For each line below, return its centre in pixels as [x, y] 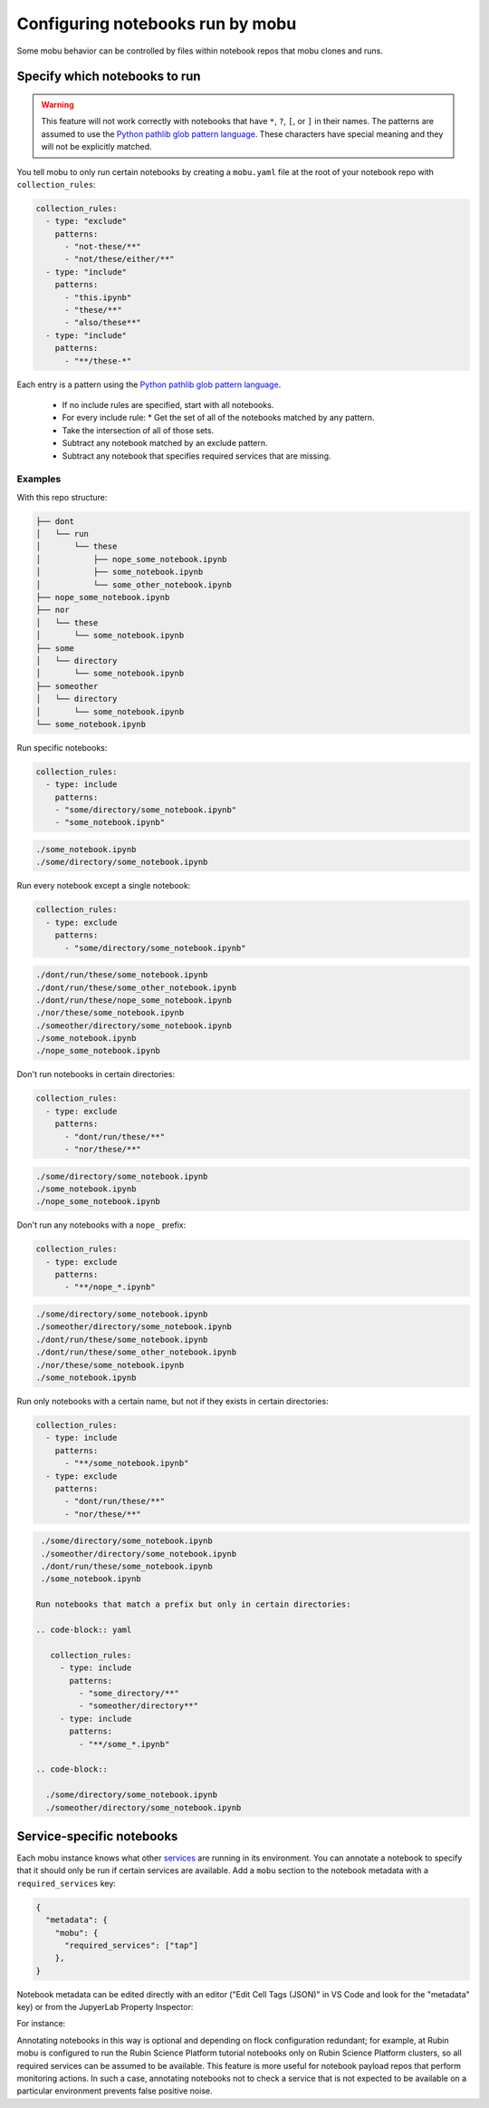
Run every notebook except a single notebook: [104, 886]
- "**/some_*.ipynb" [124, 1744]
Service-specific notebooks [97, 1836]
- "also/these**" [103, 323]
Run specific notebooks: [62, 747]
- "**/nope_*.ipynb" [110, 1287]
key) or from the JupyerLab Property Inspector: [105, 2007]
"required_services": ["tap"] [132, 1945]
